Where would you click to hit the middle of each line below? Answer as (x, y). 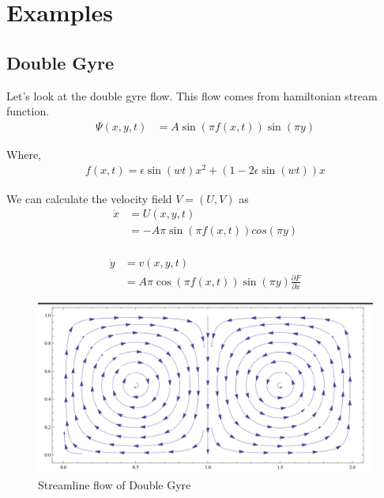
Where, (24, 154)
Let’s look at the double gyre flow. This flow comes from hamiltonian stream (192, 95)
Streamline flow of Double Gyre (115, 484)
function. (28, 111)
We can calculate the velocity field (89, 198)
